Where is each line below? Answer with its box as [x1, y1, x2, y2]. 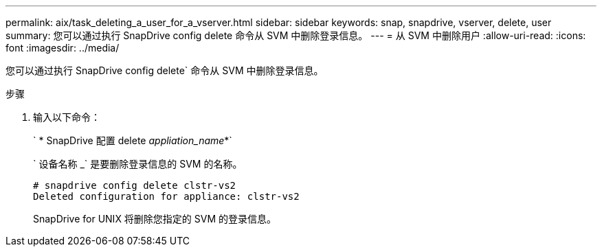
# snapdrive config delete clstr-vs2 [33, 180, 236, 191]
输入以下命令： [33, 111, 100, 123]
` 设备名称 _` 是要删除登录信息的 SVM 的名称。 [33, 158, 243, 170]
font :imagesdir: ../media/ [5, 42, 120, 54]
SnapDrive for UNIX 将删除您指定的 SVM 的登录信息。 [33, 213, 277, 225]
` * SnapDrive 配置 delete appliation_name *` [33, 135, 232, 146]
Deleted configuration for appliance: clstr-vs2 [33, 191, 300, 202]
